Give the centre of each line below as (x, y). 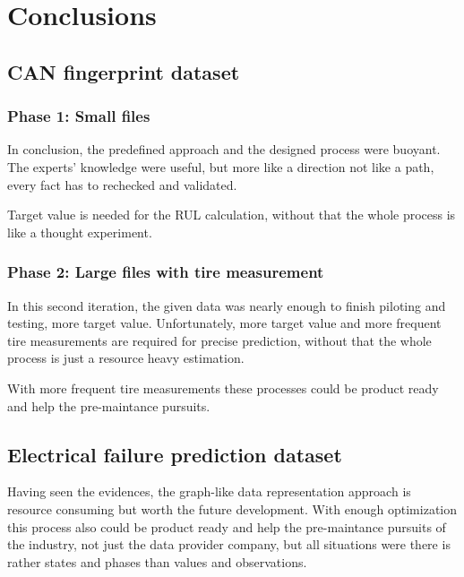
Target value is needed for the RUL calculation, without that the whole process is (232, 215)
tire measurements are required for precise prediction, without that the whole (219, 340)
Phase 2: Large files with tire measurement (166, 272)
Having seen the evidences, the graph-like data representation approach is (209, 491)
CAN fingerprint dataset (124, 71)
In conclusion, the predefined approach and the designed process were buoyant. (224, 149)
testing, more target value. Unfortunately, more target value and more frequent (224, 323)
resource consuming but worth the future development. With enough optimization (232, 508)
